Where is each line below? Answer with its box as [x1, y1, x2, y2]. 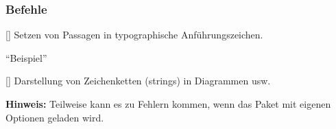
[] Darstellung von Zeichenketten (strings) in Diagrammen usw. [5, 73, 271, 88]
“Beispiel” [5, 50, 47, 64]
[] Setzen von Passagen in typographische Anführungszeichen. [5, 27, 263, 42]
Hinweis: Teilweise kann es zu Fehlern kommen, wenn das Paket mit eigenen [5, 97, 331, 110]
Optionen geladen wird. [5, 110, 104, 124]
